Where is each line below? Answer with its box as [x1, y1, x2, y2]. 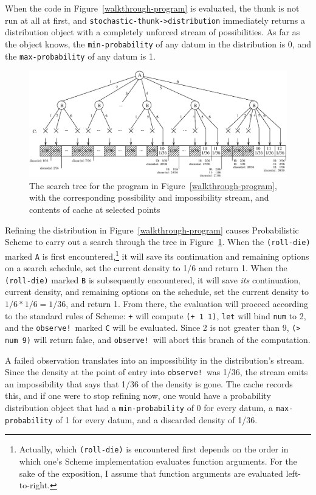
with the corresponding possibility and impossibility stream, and [29, 191, 269, 204]
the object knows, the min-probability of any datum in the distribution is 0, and [5, 37, 311, 50]
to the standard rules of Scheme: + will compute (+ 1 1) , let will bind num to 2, [5, 309, 306, 322]
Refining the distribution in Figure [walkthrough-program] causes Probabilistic [5, 223, 299, 236]
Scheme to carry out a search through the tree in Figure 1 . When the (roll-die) [5, 235, 311, 248]
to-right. [19, 479, 50, 491]
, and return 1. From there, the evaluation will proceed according [66, 297, 308, 310]
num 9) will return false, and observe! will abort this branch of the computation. [5, 333, 311, 345]
